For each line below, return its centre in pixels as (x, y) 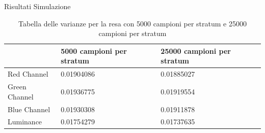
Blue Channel (29, 109)
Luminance (25, 122)
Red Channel (28, 74)
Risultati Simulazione (37, 6)
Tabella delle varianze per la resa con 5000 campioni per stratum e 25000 (132, 23)
